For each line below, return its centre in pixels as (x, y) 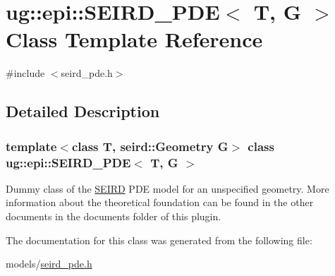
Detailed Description (83, 111)
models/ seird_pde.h (49, 264)
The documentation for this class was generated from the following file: (159, 240)
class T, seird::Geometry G (150, 146)
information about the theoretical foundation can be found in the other (160, 202)
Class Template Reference (134, 39)
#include (25, 73)
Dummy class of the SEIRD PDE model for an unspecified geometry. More (167, 188)
